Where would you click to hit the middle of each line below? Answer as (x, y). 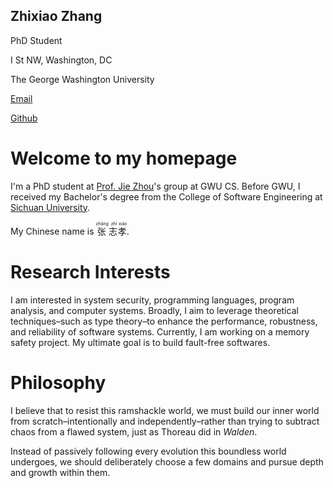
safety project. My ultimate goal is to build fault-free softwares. (140, 342)
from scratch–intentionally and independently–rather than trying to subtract (165, 421)
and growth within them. (60, 472)
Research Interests (90, 271)
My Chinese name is (52, 231)
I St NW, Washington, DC (61, 60)
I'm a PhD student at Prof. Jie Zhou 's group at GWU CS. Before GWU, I (155, 186)
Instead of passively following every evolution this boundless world (148, 451)
